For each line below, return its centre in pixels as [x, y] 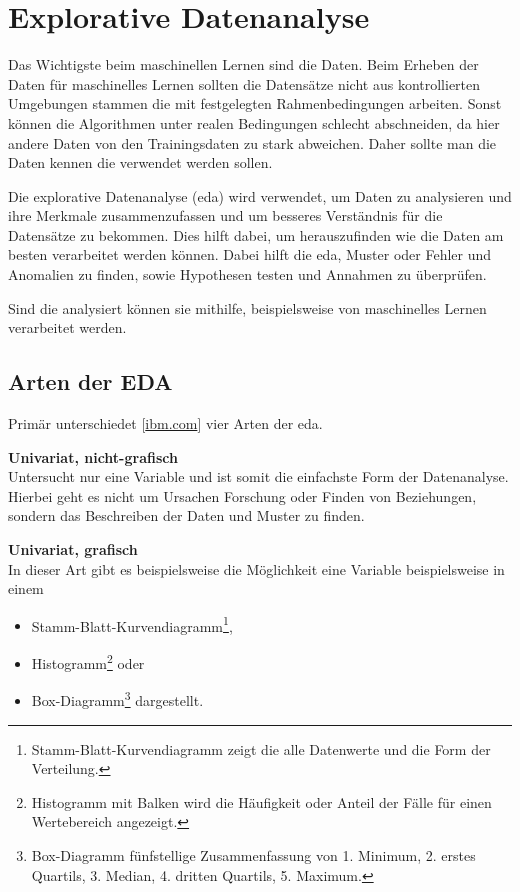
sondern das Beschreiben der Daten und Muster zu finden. [186, 515]
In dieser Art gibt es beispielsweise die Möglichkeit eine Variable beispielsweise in [256, 568]
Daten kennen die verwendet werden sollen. [140, 162]
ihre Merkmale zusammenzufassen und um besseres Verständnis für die [225, 215]
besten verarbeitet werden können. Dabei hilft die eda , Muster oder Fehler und [250, 254]
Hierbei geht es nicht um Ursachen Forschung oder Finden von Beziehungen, [242, 495]
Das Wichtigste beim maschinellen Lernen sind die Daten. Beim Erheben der [243, 64]
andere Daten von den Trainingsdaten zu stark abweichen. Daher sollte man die [252, 142]
